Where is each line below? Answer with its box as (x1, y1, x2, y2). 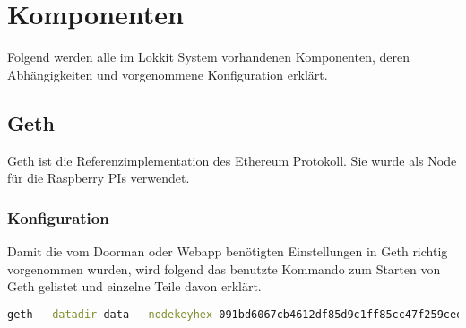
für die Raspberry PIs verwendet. (7, 168, 190, 187)
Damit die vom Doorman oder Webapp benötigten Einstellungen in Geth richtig (7, 241, 448, 260)
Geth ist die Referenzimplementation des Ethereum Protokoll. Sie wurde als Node (7, 151, 457, 169)
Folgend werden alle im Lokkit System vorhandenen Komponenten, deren (7, 47, 410, 66)
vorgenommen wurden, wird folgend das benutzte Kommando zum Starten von (7, 259, 441, 278)
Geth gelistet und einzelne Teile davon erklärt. (7, 277, 262, 296)
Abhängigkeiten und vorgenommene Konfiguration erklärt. (7, 65, 328, 83)
